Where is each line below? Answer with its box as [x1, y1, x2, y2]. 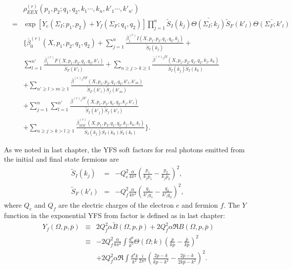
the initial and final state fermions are [4, 154, 119, 164]
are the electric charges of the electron [58, 199, 174, 210]
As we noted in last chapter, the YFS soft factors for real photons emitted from [4, 144, 245, 154]
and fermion [181, 199, 218, 210]
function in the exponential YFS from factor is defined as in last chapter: [4, 210, 225, 220]
